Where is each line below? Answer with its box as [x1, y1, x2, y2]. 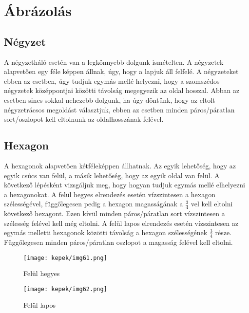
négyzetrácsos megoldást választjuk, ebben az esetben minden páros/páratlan [4, 104, 235, 114]
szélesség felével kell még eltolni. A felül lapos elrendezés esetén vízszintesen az [4, 218, 239, 228]
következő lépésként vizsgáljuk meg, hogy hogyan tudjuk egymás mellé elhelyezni [4, 180, 245, 190]
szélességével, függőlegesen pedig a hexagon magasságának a [4, 199, 183, 209]
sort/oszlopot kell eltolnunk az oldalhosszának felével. [4, 114, 164, 124]
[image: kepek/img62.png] [23, 286, 107, 293]
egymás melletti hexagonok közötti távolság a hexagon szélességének [4, 227, 208, 238]
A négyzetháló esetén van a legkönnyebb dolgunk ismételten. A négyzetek [4, 56, 224, 67]
